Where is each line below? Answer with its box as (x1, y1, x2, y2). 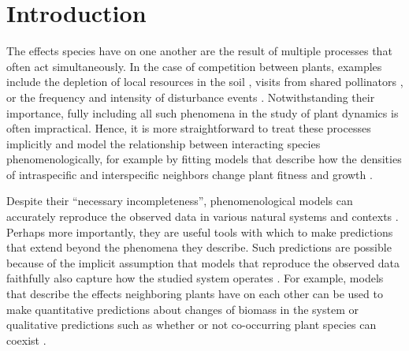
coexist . (6, 331, 46, 348)
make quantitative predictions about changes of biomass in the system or (6, 301, 359, 317)
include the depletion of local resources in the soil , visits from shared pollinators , (6, 73, 403, 90)
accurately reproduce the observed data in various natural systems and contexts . (6, 208, 399, 225)
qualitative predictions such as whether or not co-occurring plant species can (6, 316, 377, 333)
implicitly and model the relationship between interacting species (6, 135, 321, 151)
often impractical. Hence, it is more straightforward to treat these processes (6, 120, 371, 136)
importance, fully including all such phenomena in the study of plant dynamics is (6, 104, 399, 121)
